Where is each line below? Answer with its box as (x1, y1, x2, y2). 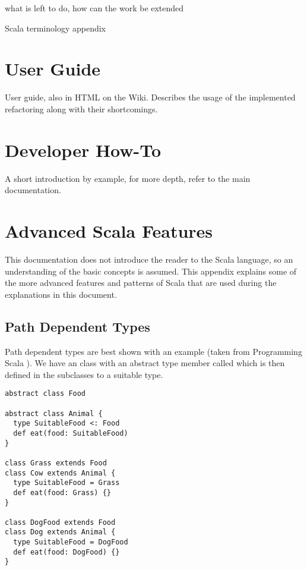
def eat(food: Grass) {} (13, 488, 111, 497)
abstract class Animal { (5, 409, 103, 418)
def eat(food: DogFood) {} (13, 547, 120, 556)
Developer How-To (5, 137, 162, 162)
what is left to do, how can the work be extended (5, 2, 184, 14)
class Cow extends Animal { (5, 468, 116, 477)
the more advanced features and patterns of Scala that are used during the (5, 276, 277, 289)
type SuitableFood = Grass (13, 478, 120, 487)
